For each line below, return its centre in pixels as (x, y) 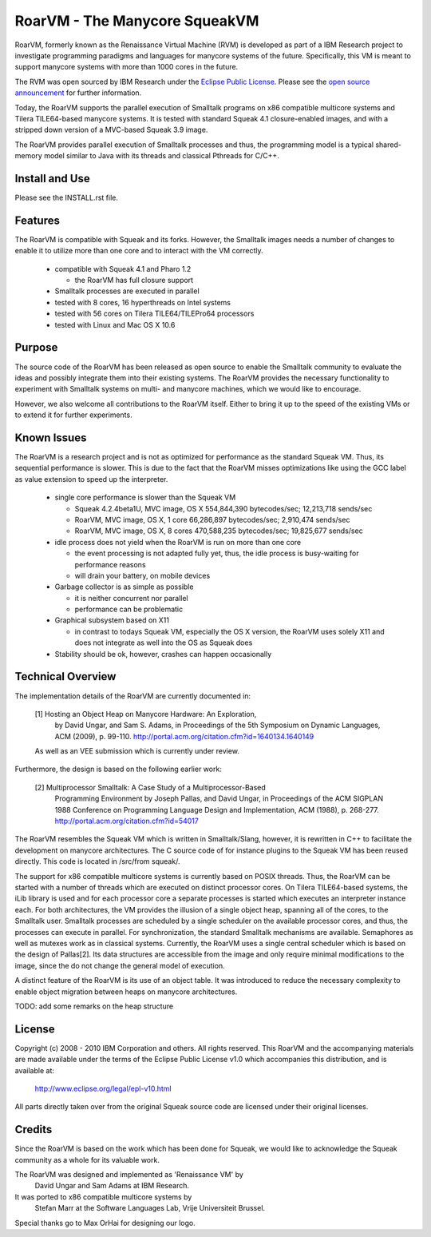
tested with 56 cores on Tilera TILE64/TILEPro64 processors (154, 314)
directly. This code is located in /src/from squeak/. (97, 861)
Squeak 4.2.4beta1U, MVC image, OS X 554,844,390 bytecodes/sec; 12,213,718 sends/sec (223, 508)
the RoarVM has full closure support (134, 280)
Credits (34, 1130)
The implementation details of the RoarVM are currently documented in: (133, 696)
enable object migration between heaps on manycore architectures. (126, 992)
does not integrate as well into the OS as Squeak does (164, 642)
